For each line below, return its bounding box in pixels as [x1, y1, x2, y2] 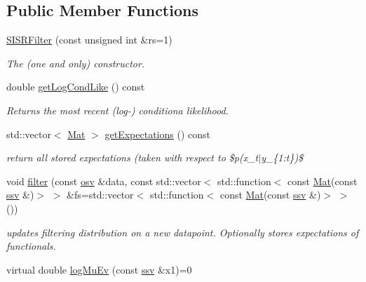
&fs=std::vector [67, 187, 134, 202]
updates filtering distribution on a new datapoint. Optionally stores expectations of [6, 224, 359, 239]
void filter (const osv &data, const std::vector [6, 173, 201, 188]
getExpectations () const [104, 126, 210, 141]
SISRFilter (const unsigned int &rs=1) [6, 32, 172, 47]
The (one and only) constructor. [6, 55, 145, 70]
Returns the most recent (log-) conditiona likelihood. [6, 102, 229, 117]
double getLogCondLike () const [6, 79, 145, 94]
